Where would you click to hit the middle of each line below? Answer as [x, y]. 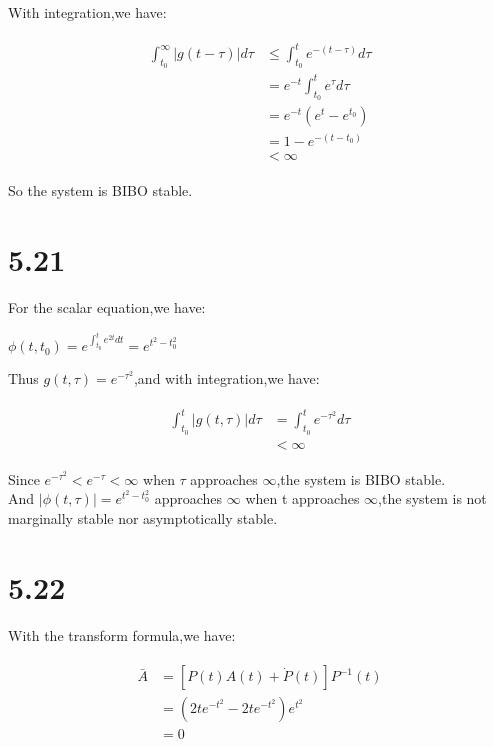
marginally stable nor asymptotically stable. [143, 517]
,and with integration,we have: [226, 378]
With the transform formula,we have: [122, 634]
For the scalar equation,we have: [107, 306]
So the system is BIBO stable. [100, 190]
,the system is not [432, 498]
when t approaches [302, 498]
